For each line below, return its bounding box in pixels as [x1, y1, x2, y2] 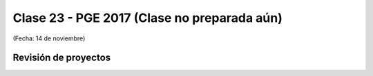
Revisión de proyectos [12, 52, 111, 64]
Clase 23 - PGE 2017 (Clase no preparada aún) [12, 10, 283, 25]
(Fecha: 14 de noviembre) [12, 34, 86, 42]
